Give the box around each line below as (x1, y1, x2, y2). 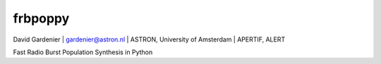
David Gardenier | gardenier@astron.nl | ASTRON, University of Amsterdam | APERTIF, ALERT (13, 35, 286, 44)
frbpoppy (13, 11, 70, 26)
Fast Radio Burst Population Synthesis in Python (13, 48, 153, 56)
